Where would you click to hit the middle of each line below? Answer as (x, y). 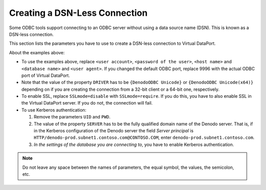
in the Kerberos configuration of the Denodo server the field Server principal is (114, 131)
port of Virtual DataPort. (46, 75)
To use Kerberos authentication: (54, 110)
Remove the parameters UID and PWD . (72, 117)
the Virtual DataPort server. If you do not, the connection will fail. (87, 103)
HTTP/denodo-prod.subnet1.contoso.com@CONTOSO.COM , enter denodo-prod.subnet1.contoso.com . (144, 138)
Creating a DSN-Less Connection (78, 13)
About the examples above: (37, 52)
